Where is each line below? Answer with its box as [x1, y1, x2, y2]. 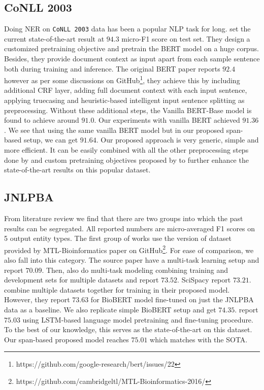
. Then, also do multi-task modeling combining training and [42, 264, 228, 275]
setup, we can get [23, 134, 78, 145]
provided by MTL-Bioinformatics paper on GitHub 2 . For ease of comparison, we [4, 243, 254, 255]
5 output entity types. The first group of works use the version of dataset [4, 233, 232, 243]
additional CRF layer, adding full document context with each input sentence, [4, 85, 247, 95]
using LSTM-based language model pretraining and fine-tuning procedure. [22, 314, 253, 325]
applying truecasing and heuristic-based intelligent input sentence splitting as [4, 95, 245, 105]
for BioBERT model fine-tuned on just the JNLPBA [90, 294, 254, 305]
